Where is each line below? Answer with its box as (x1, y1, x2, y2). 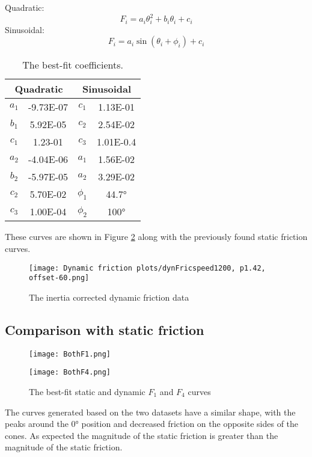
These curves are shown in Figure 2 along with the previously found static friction (5, 230, 308, 243)
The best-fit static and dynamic (29, 385, 145, 398)
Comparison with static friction (5, 320, 204, 339)
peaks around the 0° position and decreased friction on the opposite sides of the (5, 417, 299, 430)
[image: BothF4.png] (29, 368, 111, 377)
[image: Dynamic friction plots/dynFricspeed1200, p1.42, (29, 263, 266, 272)
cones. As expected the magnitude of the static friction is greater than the (5, 429, 278, 441)
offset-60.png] (29, 274, 90, 283)
